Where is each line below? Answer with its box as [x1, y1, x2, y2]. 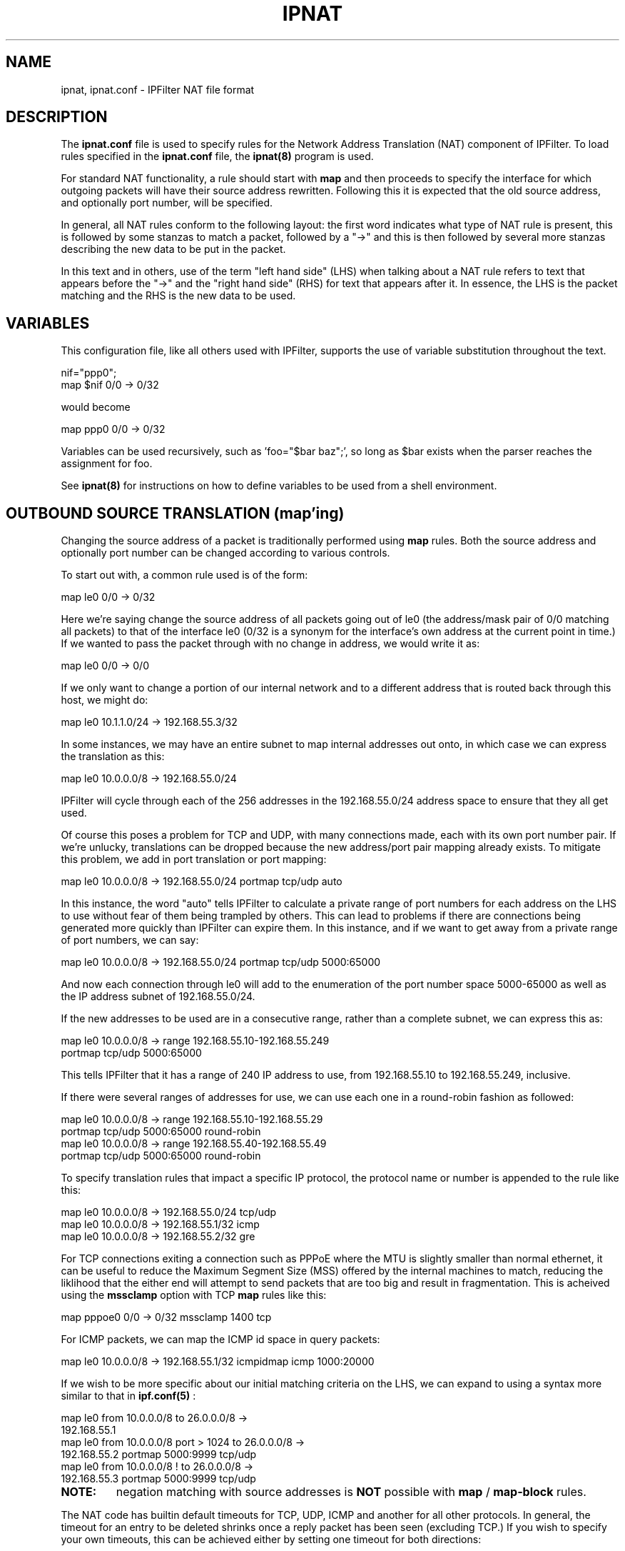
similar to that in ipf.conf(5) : [61, 1390, 196, 1402]
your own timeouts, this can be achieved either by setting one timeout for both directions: [61, 1533, 482, 1546]
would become [61, 401, 131, 414]
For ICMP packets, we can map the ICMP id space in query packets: [61, 1333, 380, 1346]
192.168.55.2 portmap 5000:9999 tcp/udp [61, 1448, 257, 1461]
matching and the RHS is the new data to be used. [61, 289, 296, 302]
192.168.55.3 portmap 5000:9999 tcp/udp [61, 1472, 256, 1485]
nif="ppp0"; [61, 366, 117, 379]
